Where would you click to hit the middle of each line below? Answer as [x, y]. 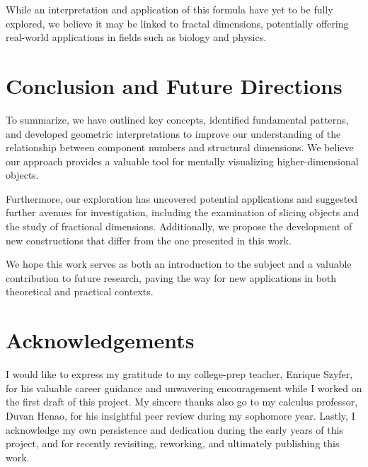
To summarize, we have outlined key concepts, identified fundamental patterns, [177, 119]
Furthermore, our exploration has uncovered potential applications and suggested [182, 198]
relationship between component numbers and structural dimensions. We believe [180, 147]
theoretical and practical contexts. [80, 291]
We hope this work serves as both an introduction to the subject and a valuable [179, 264]
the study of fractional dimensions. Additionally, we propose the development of [179, 226]
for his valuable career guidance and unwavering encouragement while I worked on [184, 388]
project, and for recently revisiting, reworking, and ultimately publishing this [173, 443]
